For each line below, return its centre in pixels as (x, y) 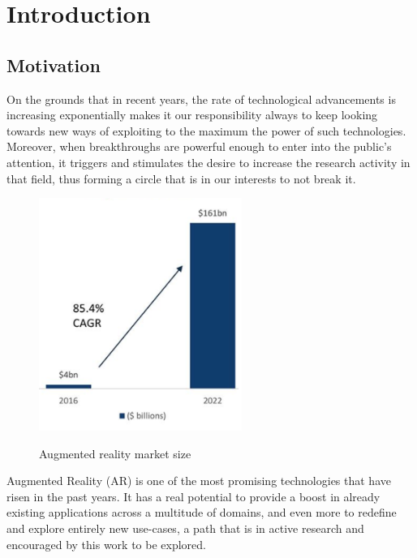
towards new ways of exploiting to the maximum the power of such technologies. (206, 130)
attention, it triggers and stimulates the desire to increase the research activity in (208, 162)
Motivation (54, 64)
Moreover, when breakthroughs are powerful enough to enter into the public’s (199, 146)
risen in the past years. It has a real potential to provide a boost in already (193, 496)
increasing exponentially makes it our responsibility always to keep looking (192, 115)
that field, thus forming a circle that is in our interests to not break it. (181, 178)
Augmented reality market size (115, 453)
